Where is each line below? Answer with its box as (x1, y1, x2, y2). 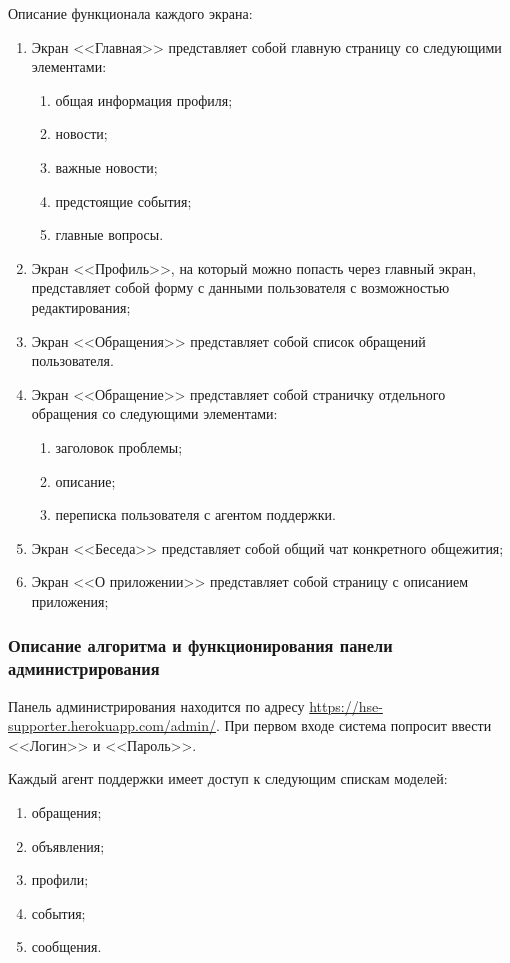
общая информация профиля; (55, 89, 233, 110)
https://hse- (309, 695, 383, 716)
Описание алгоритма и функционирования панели (8, 633, 393, 658)
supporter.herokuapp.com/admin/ (8, 715, 216, 736)
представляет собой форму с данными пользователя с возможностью (31, 277, 450, 298)
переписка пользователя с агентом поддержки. (55, 504, 336, 525)
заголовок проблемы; (55, 436, 183, 457)
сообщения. (31, 936, 102, 957)
